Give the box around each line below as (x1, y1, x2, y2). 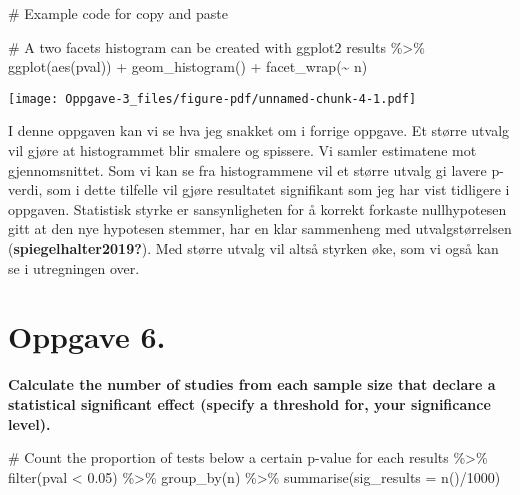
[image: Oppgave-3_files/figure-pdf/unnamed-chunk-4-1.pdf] (8, 91, 417, 106)
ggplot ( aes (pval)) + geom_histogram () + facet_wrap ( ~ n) (8, 56, 368, 77)
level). (8, 413, 51, 434)
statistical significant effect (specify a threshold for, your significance (8, 393, 491, 414)
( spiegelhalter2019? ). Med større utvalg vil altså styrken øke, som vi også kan (8, 238, 499, 258)
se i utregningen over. (8, 257, 140, 278)
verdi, (8, 179, 43, 200)
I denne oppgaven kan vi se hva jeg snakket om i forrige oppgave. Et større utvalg (8, 120, 510, 141)
